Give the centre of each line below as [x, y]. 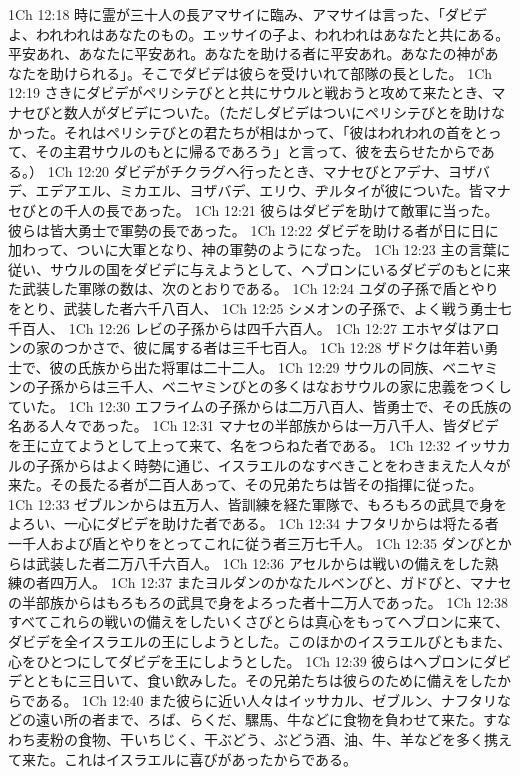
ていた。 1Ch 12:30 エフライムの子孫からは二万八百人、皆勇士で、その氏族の [260, 405]
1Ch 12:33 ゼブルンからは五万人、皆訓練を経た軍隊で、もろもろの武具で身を [258, 503]
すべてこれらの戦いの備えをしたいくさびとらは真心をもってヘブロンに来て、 [259, 621]
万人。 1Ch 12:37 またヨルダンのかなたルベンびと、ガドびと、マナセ [287, 582]
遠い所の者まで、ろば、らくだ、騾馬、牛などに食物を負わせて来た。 [259, 719]
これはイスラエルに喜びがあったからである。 [210, 758]
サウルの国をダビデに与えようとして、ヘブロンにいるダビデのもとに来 [280, 268]
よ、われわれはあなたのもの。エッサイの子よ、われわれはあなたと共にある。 [259, 33]
